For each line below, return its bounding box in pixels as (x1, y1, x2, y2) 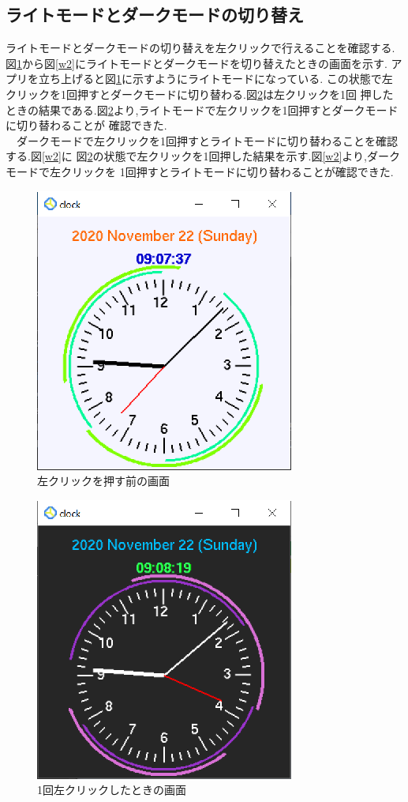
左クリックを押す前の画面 (37, 473, 170, 489)
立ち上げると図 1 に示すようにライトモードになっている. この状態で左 (38, 70, 393, 87)
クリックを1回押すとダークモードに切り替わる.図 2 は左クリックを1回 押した (6, 85, 394, 102)
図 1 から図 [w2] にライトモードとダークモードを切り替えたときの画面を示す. (6, 55, 387, 71)
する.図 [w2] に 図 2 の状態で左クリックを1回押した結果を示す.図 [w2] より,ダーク (6, 148, 400, 164)
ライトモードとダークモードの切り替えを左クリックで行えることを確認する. (6, 40, 395, 56)
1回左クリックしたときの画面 (37, 781, 186, 798)
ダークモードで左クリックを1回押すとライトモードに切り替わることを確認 (16, 132, 398, 149)
